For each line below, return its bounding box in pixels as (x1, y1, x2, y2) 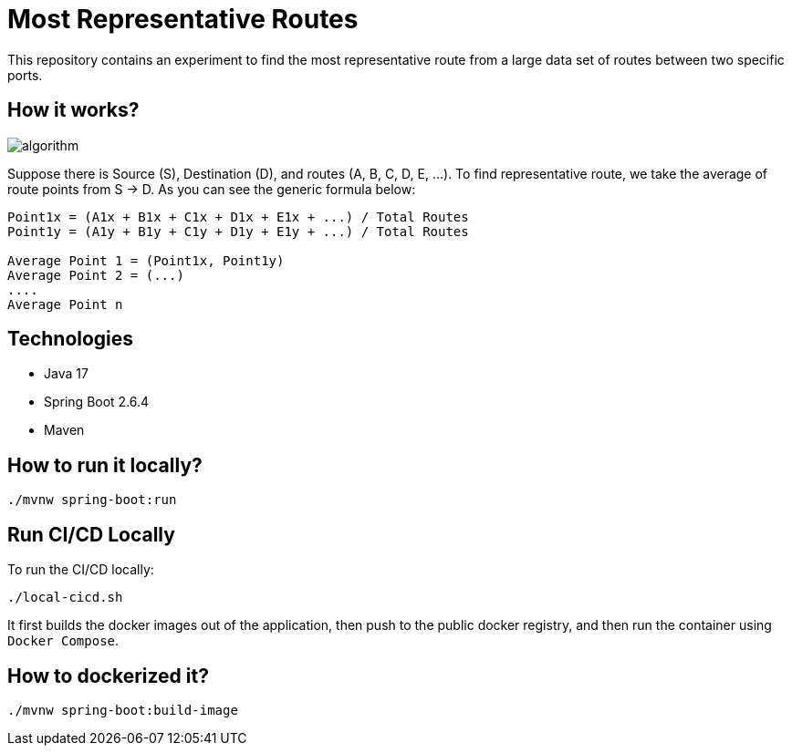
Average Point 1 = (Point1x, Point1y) (7, 253, 285, 268)
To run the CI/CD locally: (7, 562, 154, 578)
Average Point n (7, 296, 123, 312)
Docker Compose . (7, 633, 120, 649)
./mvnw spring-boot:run (7, 492, 177, 508)
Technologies (7, 327, 134, 351)
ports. (7, 67, 43, 83)
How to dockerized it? (7, 664, 209, 687)
